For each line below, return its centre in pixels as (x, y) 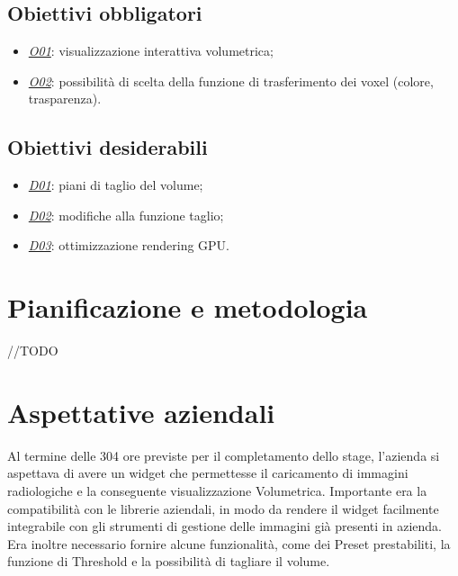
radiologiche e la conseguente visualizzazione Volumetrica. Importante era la (217, 490)
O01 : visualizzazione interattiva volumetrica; (151, 51)
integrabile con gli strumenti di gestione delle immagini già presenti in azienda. (225, 526)
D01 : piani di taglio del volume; (116, 185)
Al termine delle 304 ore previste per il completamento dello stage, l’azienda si (224, 455)
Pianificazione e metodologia (188, 307)
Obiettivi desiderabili (108, 147)
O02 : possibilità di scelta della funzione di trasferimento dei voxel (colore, (231, 81)
